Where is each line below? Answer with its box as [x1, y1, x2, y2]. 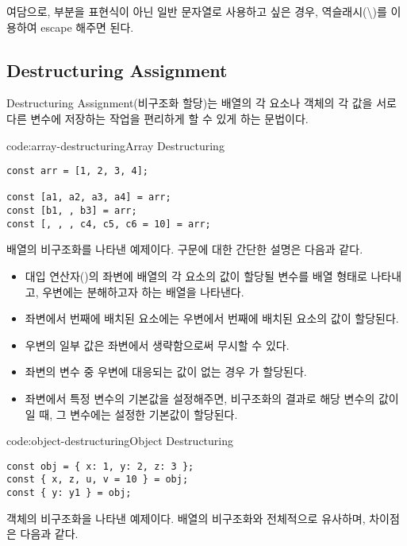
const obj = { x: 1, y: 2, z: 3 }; [6, 460, 194, 472]
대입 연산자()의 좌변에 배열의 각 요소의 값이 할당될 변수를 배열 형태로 [25, 268, 367, 285]
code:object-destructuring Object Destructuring [6, 432, 233, 449]
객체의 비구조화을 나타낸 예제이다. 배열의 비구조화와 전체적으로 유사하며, [6, 509, 366, 526]
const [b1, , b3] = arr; [6, 205, 137, 217]
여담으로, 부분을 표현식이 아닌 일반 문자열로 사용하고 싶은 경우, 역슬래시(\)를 [6, 3, 387, 19]
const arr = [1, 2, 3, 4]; [6, 165, 148, 177]
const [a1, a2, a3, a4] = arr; [6, 192, 171, 203]
